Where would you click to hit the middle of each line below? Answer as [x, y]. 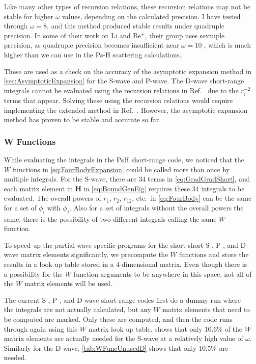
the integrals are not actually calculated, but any [78, 309]
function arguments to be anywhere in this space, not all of [162, 273]
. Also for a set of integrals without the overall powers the [156, 207]
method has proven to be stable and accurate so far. [83, 119]
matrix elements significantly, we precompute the [94, 254]
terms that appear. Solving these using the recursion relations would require [118, 100]
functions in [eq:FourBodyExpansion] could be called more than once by [121, 169]
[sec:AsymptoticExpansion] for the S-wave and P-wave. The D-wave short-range [124, 81]
